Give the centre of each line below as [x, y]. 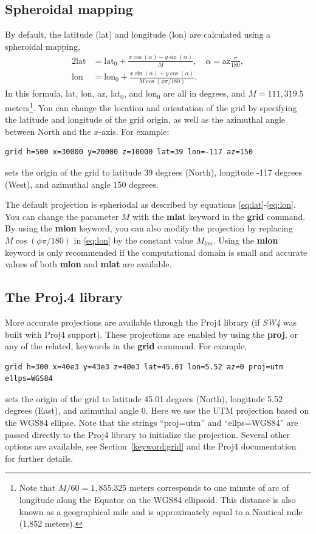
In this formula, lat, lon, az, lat [63, 93]
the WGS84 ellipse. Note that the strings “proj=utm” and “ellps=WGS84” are [152, 423]
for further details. [39, 458]
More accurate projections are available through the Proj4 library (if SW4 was [151, 322]
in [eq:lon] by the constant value [134, 240]
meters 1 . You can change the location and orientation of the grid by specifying [151, 106]
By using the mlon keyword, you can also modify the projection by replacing [149, 228]
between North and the [48, 131]
